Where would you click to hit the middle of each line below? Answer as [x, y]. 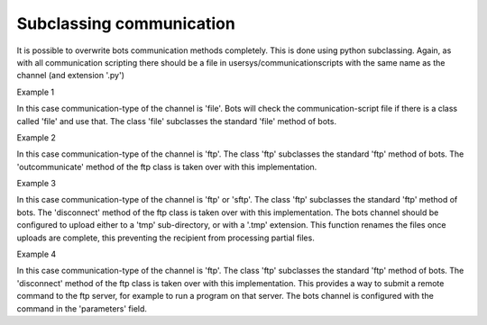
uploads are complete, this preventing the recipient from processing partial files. [165, 238]
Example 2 [36, 137]
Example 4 [37, 254]
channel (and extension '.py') [71, 76]
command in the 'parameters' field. [82, 308]
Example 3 [36, 184]
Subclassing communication [126, 23]
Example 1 [35, 92]
